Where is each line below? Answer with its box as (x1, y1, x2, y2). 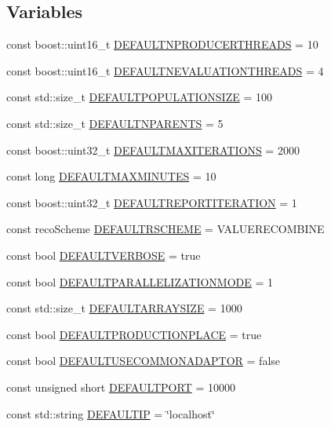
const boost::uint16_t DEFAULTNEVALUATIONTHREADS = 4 (6, 62, 324, 78)
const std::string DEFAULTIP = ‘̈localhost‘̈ (6, 405, 215, 422)
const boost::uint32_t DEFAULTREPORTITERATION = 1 (6, 194, 297, 210)
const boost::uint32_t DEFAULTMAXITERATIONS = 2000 (6, 141, 300, 158)
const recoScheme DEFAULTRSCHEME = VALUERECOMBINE (6, 221, 325, 237)
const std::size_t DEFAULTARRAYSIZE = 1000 (6, 300, 242, 316)
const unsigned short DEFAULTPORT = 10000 (6, 378, 235, 395)
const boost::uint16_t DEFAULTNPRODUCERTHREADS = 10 (6, 36, 318, 53)
